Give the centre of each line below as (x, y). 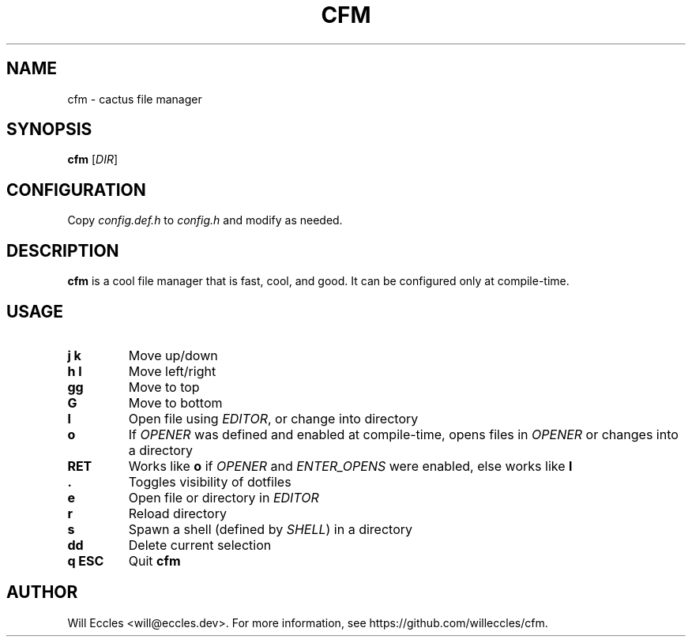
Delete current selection (200, 545)
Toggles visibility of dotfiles (210, 481)
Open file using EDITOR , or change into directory (273, 418)
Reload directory (177, 513)
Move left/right (172, 371)
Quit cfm (154, 560)
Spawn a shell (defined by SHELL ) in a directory (270, 529)
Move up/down (173, 355)
